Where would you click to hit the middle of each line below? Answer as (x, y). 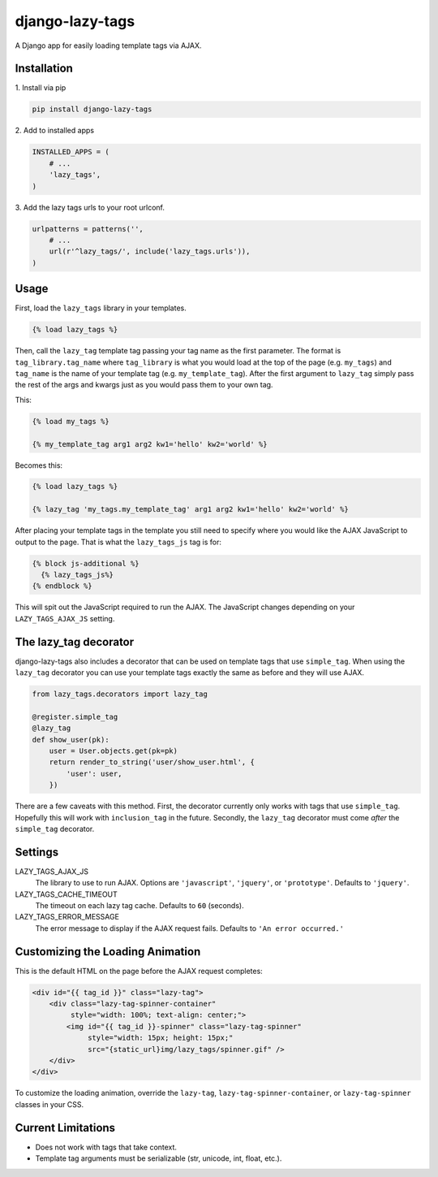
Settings (37, 852)
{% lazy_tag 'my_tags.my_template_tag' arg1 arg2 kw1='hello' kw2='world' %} (190, 509)
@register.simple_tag (75, 716)
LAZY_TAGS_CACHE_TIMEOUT (66, 894)
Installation (44, 69)
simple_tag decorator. (55, 829)
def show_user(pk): (71, 740)
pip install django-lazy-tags (92, 109)
